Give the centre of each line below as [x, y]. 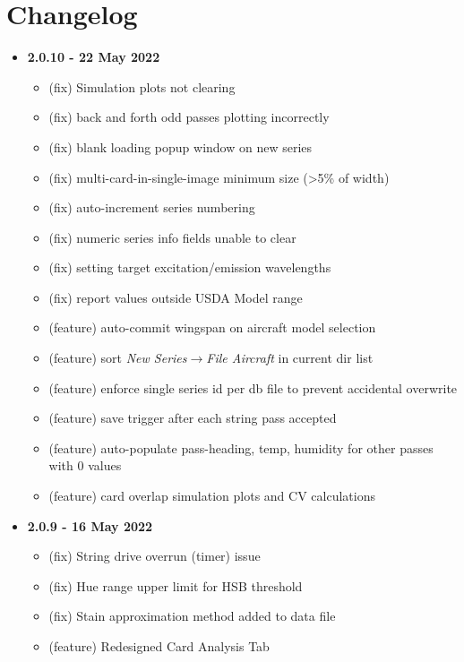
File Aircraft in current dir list [290, 358]
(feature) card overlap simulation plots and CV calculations [212, 496]
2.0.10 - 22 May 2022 [94, 57]
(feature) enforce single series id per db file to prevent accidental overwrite [253, 387]
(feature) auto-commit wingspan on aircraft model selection [212, 327]
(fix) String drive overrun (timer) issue [155, 556]
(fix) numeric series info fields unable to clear [172, 237]
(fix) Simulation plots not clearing [142, 86]
